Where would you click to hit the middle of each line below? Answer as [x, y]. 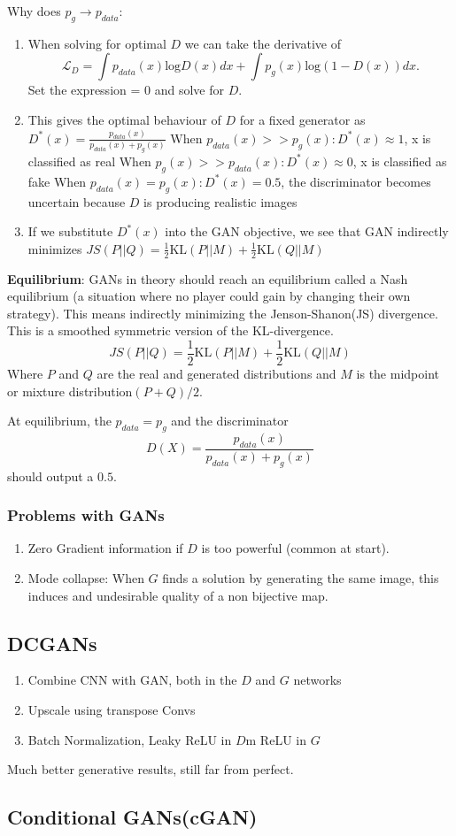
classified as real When [89, 161]
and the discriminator [230, 421]
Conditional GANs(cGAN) [132, 817]
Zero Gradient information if [105, 548]
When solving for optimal [97, 43]
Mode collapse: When [86, 578]
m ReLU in [276, 739]
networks [317, 680]
